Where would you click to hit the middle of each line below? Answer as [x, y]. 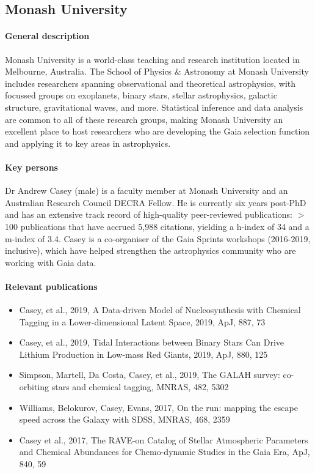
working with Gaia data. [51, 262]
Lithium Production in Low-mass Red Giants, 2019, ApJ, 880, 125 [143, 354]
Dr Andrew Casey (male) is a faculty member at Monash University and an [147, 191]
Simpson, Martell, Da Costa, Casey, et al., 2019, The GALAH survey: [150, 375]
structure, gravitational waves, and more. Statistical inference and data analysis [154, 107]
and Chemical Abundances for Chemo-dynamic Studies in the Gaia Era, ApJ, [165, 452]
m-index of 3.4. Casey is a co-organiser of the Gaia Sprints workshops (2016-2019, [158, 238]
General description [47, 36]
